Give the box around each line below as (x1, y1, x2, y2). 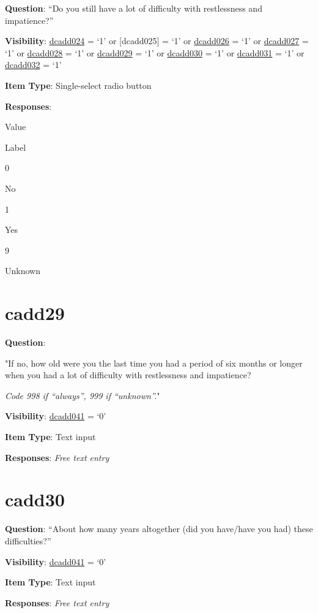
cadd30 (5, 487, 65, 512)
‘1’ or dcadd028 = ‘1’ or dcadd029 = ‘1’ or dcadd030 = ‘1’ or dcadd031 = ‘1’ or (5, 46, 305, 59)
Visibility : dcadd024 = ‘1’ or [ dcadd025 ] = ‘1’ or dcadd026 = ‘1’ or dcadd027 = (5, 34, 309, 47)
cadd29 (5, 300, 65, 326)
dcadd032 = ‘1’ (5, 58, 62, 71)
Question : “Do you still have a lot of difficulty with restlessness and (5, 2, 262, 14)
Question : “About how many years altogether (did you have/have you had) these (5, 522, 313, 535)
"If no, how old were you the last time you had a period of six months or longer (5, 356, 303, 369)
